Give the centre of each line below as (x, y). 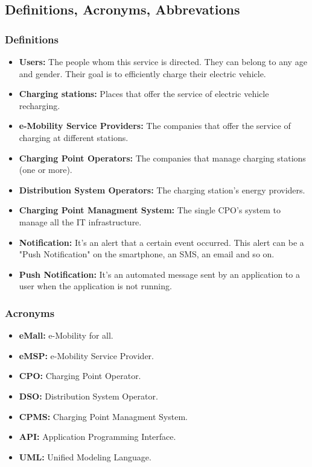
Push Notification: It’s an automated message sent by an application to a (159, 274)
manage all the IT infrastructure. (80, 221)
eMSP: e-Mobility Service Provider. (86, 355)
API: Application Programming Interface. (97, 437)
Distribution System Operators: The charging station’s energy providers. (162, 190)
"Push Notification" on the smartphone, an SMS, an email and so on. (147, 254)
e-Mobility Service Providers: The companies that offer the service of (155, 126)
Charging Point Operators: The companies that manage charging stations (162, 158)
